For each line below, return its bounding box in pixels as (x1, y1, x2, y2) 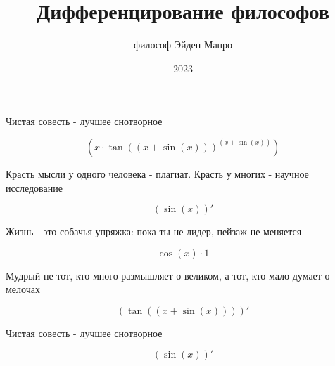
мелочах (6, 282, 40, 296)
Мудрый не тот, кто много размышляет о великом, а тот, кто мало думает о (6, 268, 330, 282)
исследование (6, 180, 63, 195)
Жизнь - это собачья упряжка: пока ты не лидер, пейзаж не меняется (6, 224, 302, 239)
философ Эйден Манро (133, 37, 233, 52)
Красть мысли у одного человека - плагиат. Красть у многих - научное (6, 166, 309, 181)
